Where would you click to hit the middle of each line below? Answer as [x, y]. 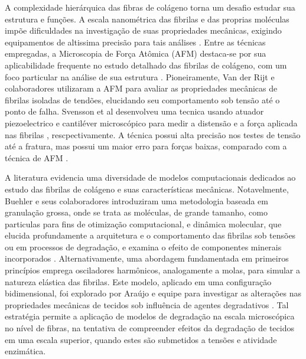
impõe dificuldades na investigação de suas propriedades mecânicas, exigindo [143, 30]
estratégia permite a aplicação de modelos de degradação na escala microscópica [150, 316]
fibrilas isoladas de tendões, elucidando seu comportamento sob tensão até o [142, 99]
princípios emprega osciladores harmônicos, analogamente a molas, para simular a [153, 270]
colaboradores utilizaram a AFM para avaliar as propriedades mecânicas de [141, 88]
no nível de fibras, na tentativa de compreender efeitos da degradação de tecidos [149, 328]
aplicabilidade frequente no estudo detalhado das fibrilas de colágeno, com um [146, 65]
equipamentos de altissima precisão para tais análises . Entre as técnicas [135, 42]
